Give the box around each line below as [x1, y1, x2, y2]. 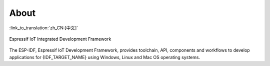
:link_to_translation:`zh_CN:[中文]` [9, 25, 78, 31]
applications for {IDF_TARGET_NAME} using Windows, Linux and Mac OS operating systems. [9, 54, 200, 60]
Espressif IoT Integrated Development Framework [9, 36, 111, 42]
